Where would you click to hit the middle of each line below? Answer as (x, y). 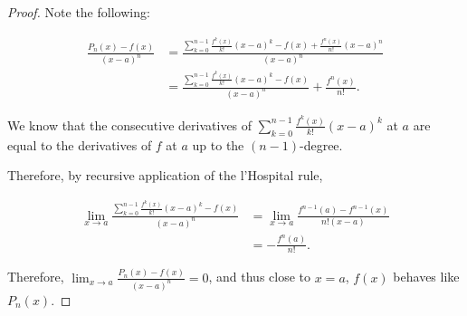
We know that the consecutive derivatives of (130, 124)
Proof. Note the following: (79, 12)
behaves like (426, 277)
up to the (218, 144)
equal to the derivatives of (80, 144)
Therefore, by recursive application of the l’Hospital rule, (165, 175)
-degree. (321, 144)
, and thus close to (260, 277)
